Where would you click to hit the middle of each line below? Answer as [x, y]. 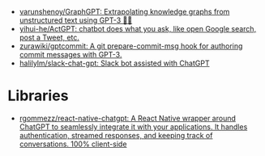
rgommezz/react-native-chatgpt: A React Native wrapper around [128, 118]
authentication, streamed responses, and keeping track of [116, 135]
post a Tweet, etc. [49, 37]
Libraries [38, 96]
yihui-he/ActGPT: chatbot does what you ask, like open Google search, [138, 29]
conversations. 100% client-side [73, 144]
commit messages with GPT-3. [71, 55]
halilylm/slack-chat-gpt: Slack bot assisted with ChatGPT [114, 63]
